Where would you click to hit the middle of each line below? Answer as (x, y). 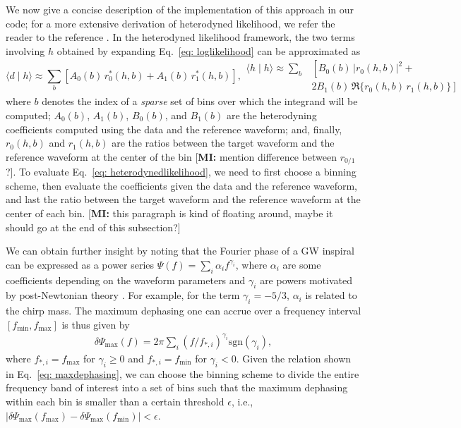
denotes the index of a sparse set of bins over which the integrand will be (200, 101)
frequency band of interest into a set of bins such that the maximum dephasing (177, 387)
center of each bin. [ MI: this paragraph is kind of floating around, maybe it (169, 213)
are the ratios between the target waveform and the (223, 143)
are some (302, 264)
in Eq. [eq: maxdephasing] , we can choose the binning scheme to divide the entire (182, 373)
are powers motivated (306, 280)
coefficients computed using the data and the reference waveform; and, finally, (174, 129)
